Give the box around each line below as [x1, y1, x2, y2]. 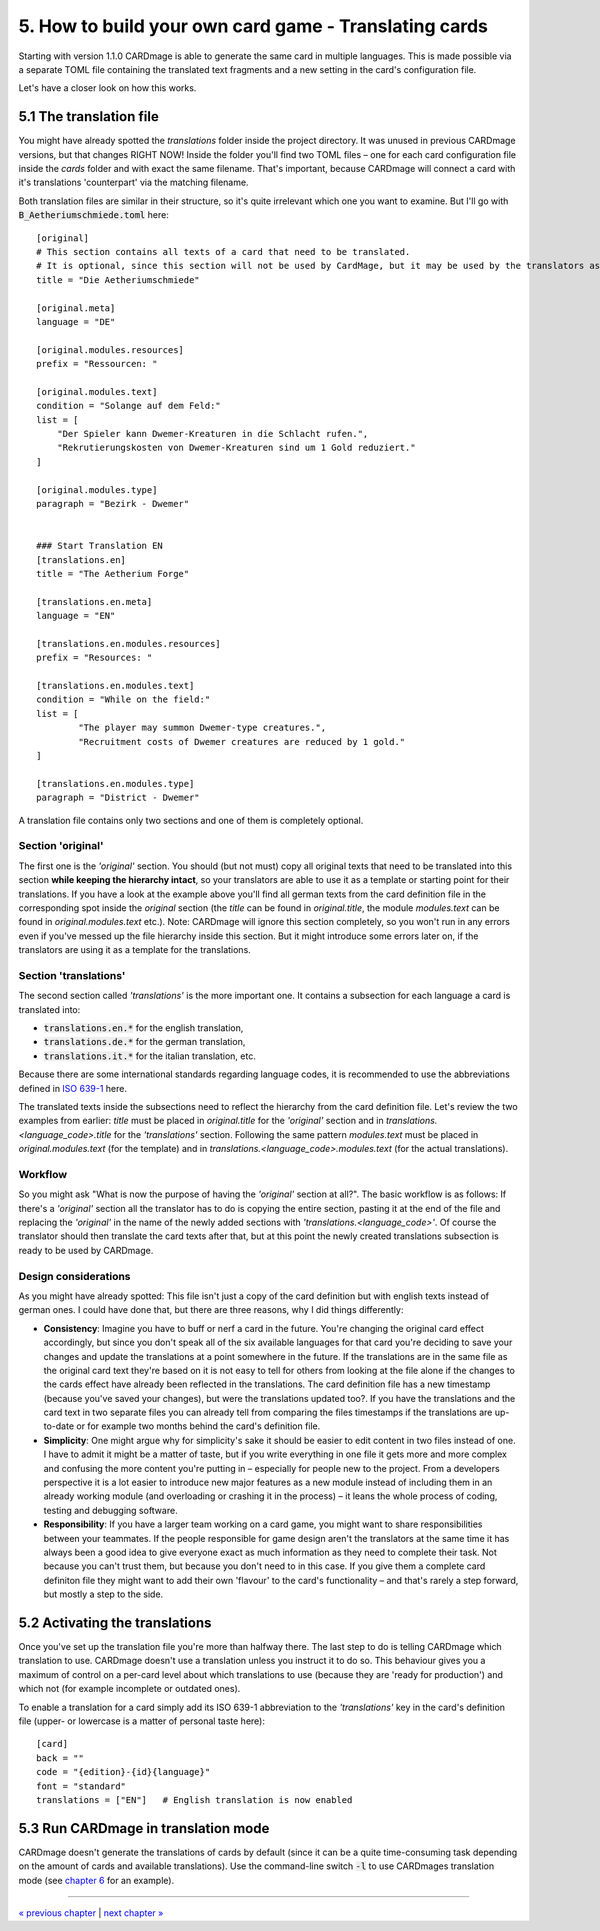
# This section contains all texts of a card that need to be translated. [36, 246, 411, 257]
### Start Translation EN [36, 540, 164, 552]
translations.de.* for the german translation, [43, 1036, 246, 1048]
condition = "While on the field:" [36, 694, 211, 705]
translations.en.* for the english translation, [43, 1022, 244, 1034]
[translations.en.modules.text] [36, 680, 195, 692]
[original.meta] [36, 302, 116, 314]
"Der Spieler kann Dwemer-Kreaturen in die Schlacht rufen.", [56, 428, 369, 440]
